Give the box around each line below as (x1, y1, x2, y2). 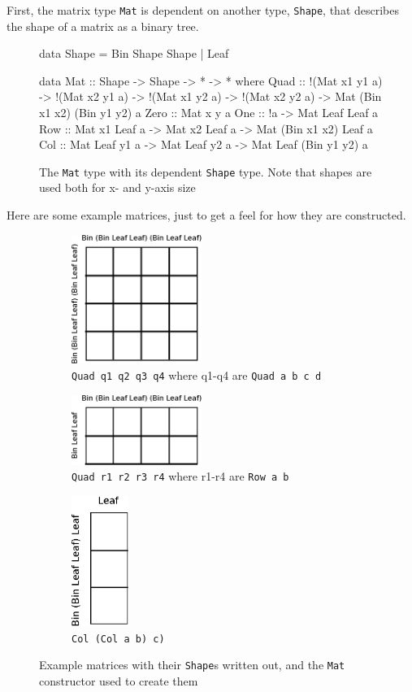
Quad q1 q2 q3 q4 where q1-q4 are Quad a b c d (72, 367, 322, 383)
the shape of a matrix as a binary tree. (7, 17, 199, 34)
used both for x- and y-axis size (39, 179, 196, 196)
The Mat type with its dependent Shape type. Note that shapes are (39, 163, 372, 180)
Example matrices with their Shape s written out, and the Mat (39, 656, 345, 673)
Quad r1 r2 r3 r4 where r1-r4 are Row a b (72, 468, 289, 485)
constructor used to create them (39, 672, 198, 690)
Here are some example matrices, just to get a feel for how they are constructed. (7, 207, 406, 224)
